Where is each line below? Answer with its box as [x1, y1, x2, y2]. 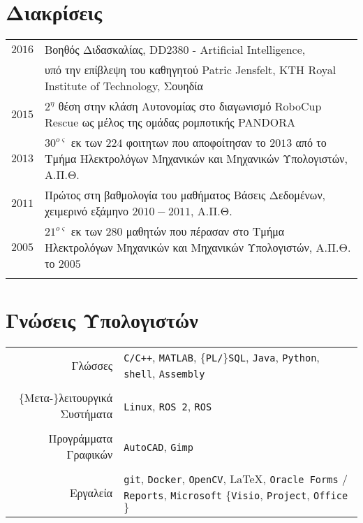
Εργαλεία [69, 484, 113, 501]
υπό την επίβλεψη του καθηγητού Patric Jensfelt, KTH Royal [45, 62, 336, 78]
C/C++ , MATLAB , [124, 349, 197, 366]
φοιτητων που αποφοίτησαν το [126, 134, 266, 151]
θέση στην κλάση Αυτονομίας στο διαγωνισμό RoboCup [58, 98, 322, 115]
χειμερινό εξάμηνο [45, 203, 129, 220]
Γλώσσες [71, 357, 113, 373]
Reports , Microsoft [124, 487, 222, 503]
